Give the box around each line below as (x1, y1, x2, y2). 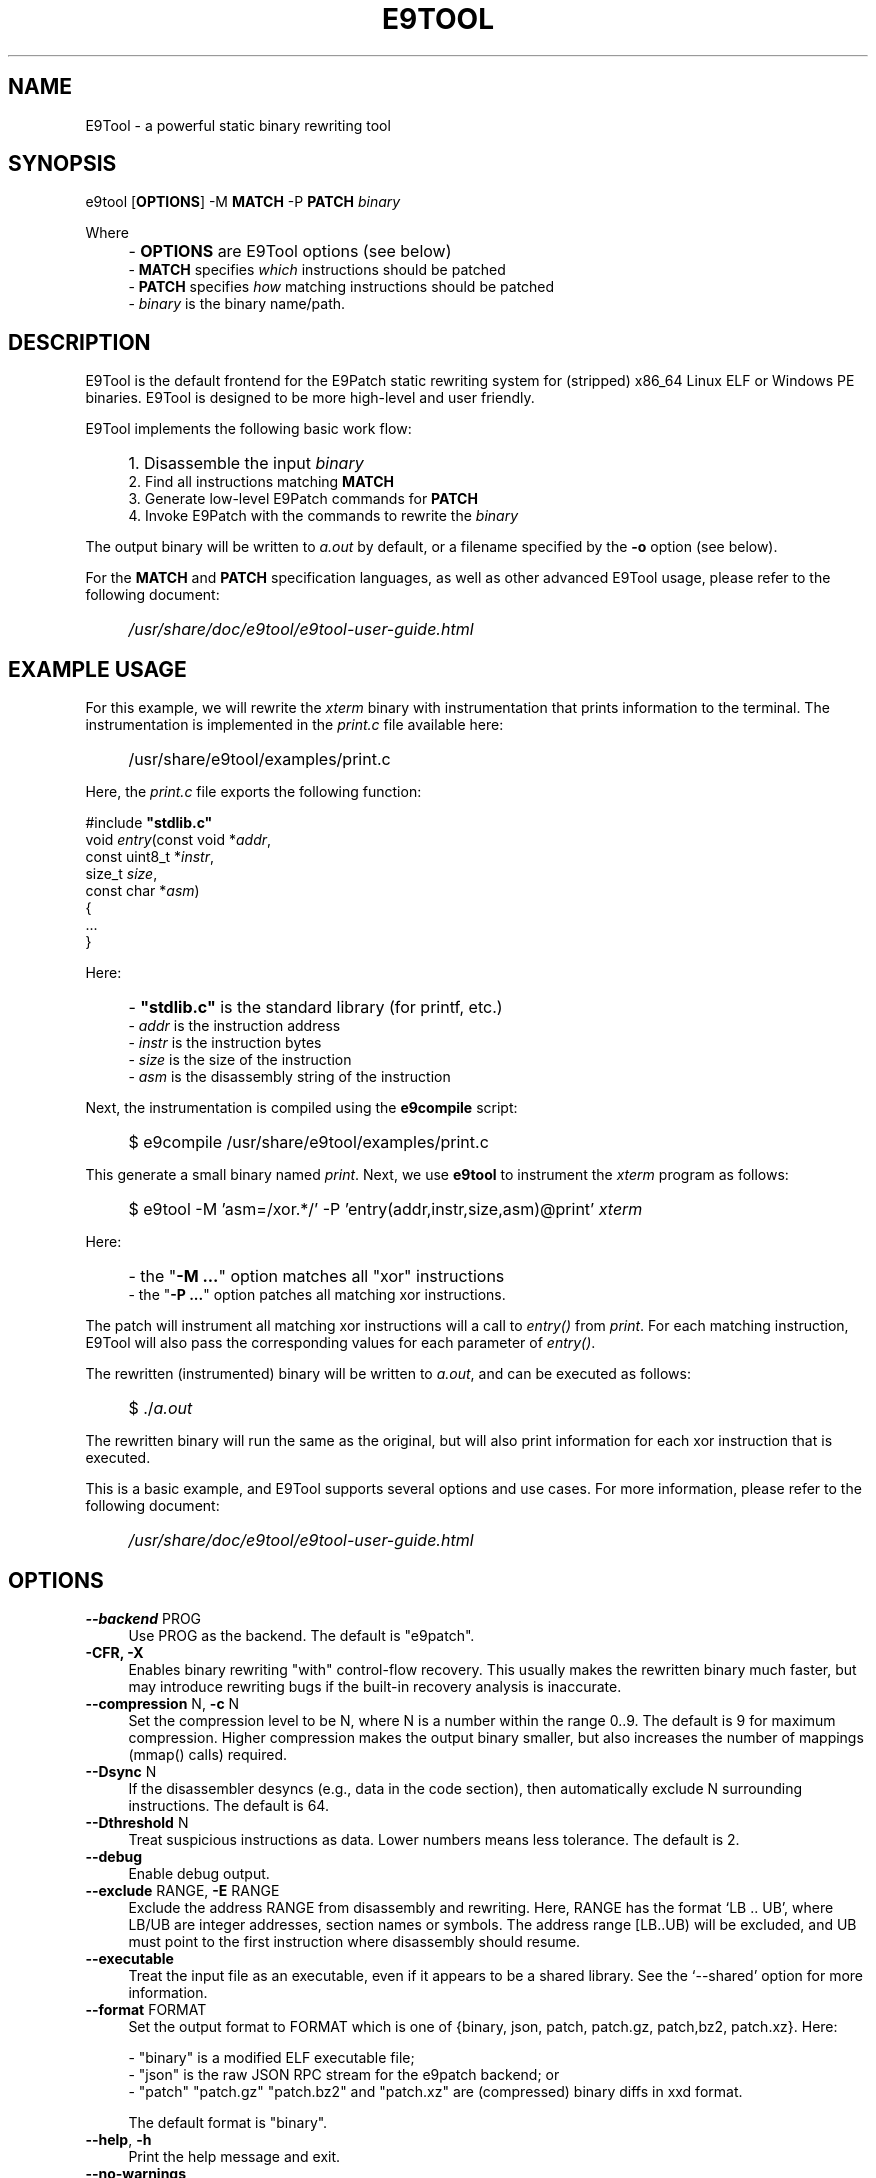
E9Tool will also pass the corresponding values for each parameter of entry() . (85, 1334, 596, 1352)
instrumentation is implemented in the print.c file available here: (85, 716, 504, 734)
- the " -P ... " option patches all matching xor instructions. (128, 1286, 506, 1304)
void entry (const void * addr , (85, 831, 272, 849)
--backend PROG (85, 1609, 202, 1627)
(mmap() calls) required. (128, 1745, 288, 1763)
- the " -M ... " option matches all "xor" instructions (128, 1266, 505, 1287)
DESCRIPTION (8, 329, 151, 355)
